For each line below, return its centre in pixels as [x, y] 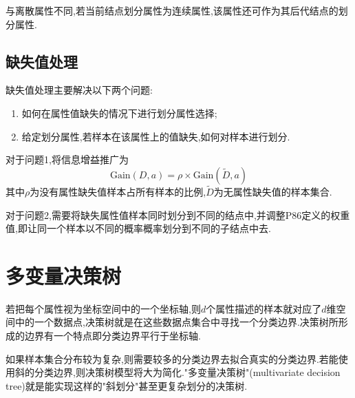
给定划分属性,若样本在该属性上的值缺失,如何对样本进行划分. [156, 136]
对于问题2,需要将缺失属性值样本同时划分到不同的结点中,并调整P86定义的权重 [178, 214]
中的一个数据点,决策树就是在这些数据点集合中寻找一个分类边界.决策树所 [176, 322]
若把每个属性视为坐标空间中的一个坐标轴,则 [103, 308]
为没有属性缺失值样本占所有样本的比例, [118, 191]
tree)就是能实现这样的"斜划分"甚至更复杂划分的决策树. [127, 385]
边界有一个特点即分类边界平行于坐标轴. [112, 336]
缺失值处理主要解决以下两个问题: [79, 90]
